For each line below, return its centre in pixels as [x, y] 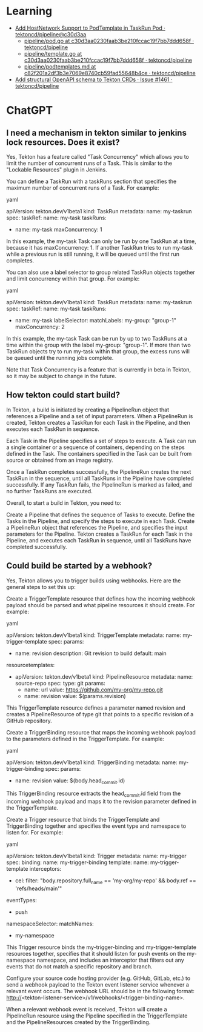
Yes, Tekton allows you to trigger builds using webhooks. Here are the [94, 581]
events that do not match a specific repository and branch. [79, 966]
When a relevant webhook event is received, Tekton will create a [87, 1009]
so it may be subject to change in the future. [62, 376]
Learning [29, 11]
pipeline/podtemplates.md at [60, 66]
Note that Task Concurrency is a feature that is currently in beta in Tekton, [99, 369]
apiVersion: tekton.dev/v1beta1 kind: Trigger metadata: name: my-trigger [96, 856]
